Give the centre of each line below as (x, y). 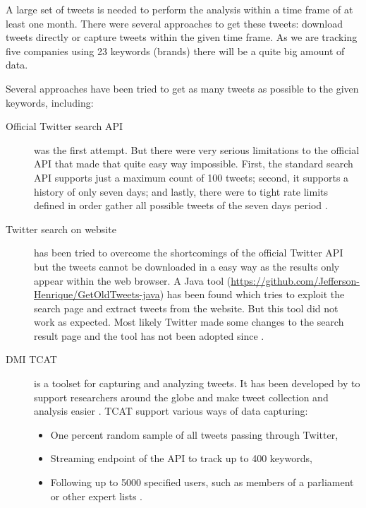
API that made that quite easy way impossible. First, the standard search (194, 164)
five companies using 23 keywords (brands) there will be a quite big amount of (175, 51)
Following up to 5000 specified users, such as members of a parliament (202, 482)
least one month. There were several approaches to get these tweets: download (175, 23)
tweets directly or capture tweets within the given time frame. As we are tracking (182, 37)
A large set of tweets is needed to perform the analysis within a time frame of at (179, 9)
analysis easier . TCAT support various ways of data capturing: (171, 411)
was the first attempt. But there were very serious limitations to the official (197, 149)
